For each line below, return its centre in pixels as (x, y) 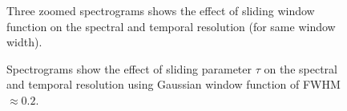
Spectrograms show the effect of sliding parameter (129, 68)
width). (24, 42)
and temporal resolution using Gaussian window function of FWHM (173, 84)
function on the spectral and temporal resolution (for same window (171, 26)
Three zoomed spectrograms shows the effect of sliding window (161, 10)
